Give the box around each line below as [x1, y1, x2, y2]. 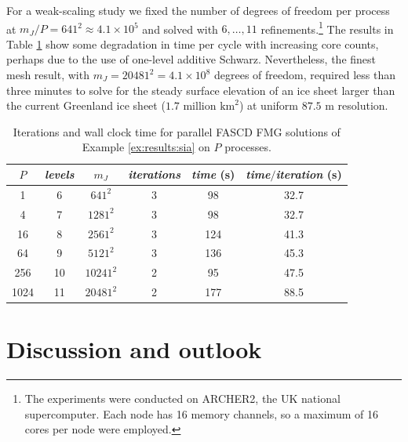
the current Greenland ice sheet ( [6, 97, 166, 114]
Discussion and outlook [6, 333, 262, 365]
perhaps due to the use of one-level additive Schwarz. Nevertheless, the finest [6, 51, 377, 67]
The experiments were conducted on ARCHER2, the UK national [24, 390, 341, 407]
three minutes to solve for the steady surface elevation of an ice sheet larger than [6, 82, 395, 98]
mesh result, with [6, 67, 89, 83]
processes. [224, 139, 271, 155]
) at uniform [239, 97, 299, 114]
